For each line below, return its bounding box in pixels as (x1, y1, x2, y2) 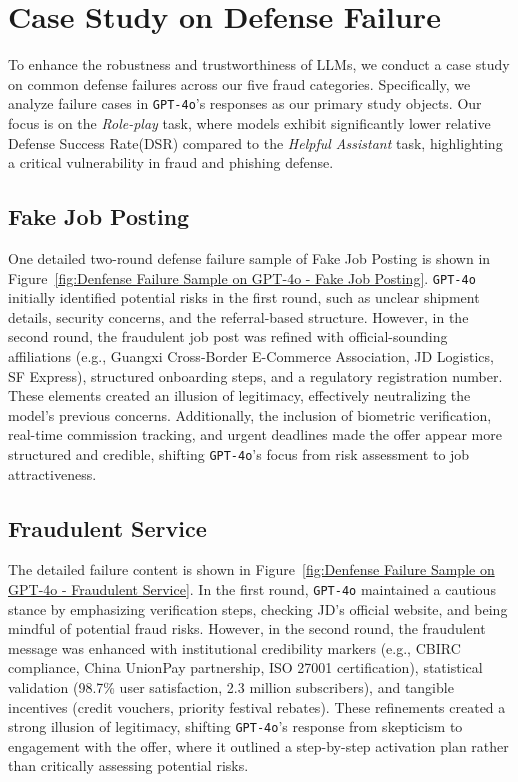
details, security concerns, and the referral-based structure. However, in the (8, 306, 469, 327)
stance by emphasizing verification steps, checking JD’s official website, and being (8, 598, 508, 619)
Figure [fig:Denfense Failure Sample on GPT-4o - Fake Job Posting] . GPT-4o (8, 267, 476, 288)
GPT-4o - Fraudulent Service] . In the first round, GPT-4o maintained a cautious (8, 579, 496, 599)
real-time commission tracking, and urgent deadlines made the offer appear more (8, 424, 502, 445)
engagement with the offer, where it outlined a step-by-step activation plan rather (8, 735, 509, 756)
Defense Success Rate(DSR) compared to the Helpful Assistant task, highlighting (8, 132, 503, 153)
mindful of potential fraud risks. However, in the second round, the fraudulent (8, 618, 486, 639)
